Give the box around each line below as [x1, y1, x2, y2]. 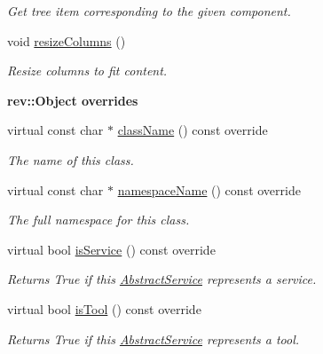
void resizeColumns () [7, 31, 126, 50]
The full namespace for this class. [7, 210, 190, 229]
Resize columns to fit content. [7, 61, 168, 80]
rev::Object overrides [7, 90, 138, 109]
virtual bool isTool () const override [7, 299, 201, 318]
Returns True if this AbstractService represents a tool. [7, 329, 300, 348]
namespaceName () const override [117, 180, 301, 199]
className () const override [117, 121, 268, 139]
